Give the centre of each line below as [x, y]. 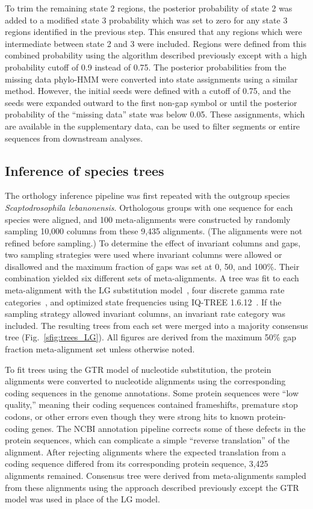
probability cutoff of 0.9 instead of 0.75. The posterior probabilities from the [146, 67]
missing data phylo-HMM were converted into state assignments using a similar [151, 79]
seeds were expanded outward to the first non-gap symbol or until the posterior [151, 102]
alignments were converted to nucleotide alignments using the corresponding [145, 381]
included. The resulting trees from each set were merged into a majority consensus [156, 325]
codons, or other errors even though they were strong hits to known [129, 417]
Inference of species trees [85, 170]
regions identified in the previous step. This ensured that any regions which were [153, 32]
